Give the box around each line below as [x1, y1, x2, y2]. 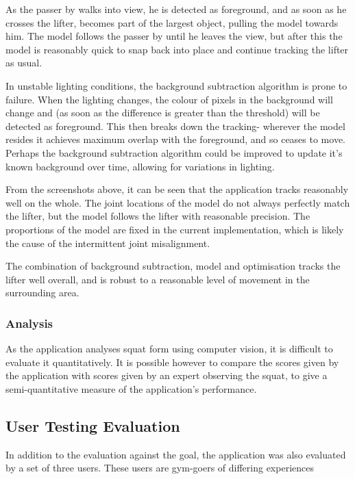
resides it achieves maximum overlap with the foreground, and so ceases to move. [5, 132, 345, 146]
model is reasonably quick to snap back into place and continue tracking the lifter [5, 42, 349, 56]
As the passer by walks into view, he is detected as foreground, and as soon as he [5, 2, 347, 16]
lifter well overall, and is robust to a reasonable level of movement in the [5, 272, 310, 286]
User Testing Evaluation [5, 415, 180, 436]
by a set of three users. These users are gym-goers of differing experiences [5, 461, 314, 475]
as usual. [5, 55, 42, 70]
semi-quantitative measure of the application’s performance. [5, 381, 257, 396]
